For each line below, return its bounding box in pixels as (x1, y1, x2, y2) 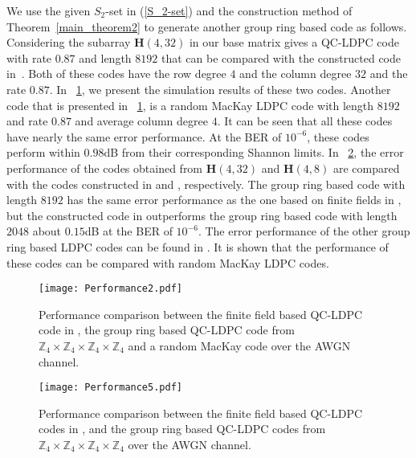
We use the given (6, 2, 91, 18)
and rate (6, 112, 48, 129)
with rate (6, 49, 52, 66)
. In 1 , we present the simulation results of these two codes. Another (49, 80, 391, 97)
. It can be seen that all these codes (217, 112, 393, 129)
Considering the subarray (6, 34, 131, 51)
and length (79, 49, 132, 66)
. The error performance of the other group (198, 223, 410, 239)
